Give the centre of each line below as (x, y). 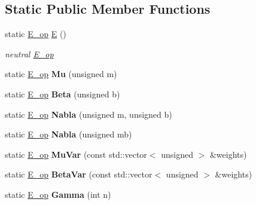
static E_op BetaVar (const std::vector (79, 174)
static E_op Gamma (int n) (58, 194)
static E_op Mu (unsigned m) (61, 74)
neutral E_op (29, 53)
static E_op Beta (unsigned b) (63, 94)
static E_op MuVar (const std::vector (76, 154)
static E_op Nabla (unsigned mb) (68, 134)
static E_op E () (36, 34)
